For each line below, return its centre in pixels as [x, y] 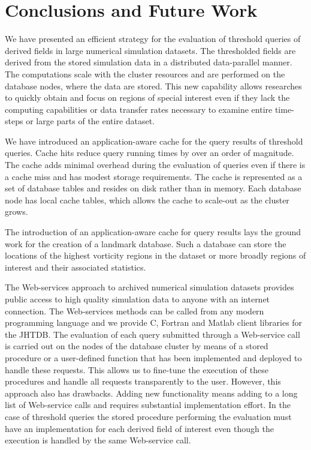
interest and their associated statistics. [76, 267]
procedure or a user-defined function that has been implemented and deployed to [153, 357]
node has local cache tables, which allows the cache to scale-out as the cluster [147, 199]
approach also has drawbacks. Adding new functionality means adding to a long [151, 393]
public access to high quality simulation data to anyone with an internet [138, 299]
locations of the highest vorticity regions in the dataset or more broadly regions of [155, 255]
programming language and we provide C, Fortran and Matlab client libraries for [154, 322]
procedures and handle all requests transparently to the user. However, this [143, 381]
